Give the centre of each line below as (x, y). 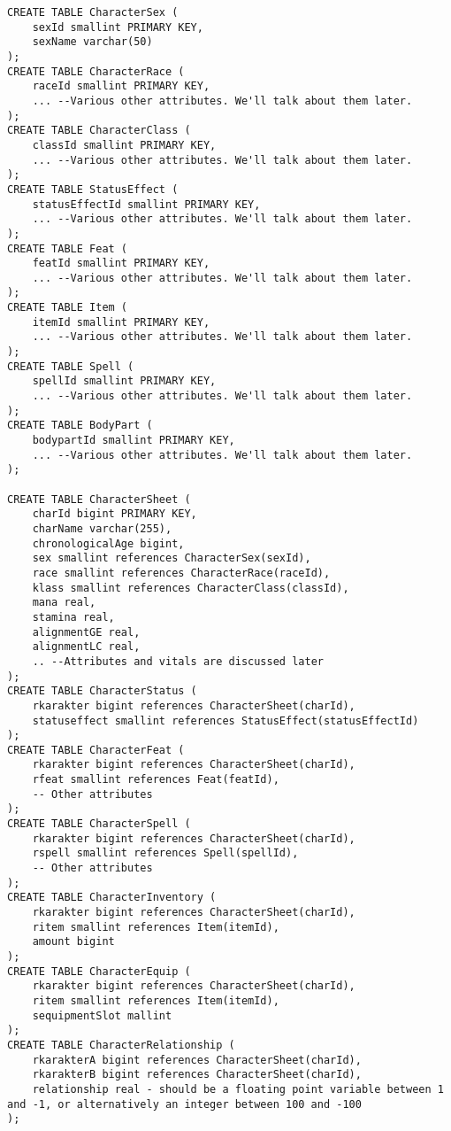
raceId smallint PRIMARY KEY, (121, 86)
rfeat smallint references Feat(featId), (156, 780)
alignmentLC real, (86, 647)
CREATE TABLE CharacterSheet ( (99, 499)
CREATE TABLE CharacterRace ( (96, 71)
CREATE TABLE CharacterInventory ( (112, 898)
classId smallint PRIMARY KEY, (124, 145)
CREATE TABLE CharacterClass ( (99, 131)
